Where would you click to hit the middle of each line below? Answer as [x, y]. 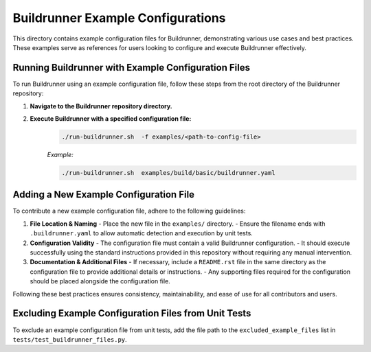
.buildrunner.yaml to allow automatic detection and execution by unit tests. [142, 233]
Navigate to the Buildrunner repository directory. [101, 106]
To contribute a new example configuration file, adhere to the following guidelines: [129, 211]
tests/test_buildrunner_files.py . [70, 339]
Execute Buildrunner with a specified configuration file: [111, 119]
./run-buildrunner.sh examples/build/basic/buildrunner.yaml [168, 173]
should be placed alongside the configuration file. [100, 281]
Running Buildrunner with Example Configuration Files [132, 68]
